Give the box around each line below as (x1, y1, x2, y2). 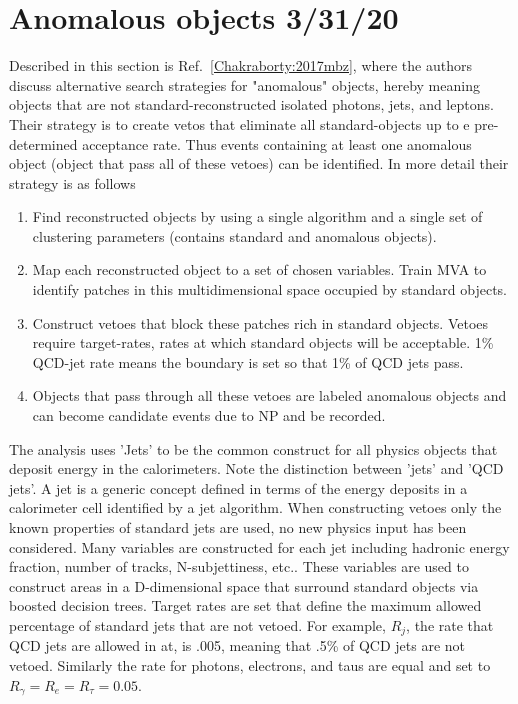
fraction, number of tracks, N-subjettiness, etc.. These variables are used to (9, 556, 469, 577)
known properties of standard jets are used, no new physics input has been (9, 517, 467, 537)
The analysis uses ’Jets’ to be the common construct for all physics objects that (9, 438, 498, 459)
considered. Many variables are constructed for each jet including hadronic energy (9, 536, 510, 557)
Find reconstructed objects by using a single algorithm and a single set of (32, 206, 483, 227)
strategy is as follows (9, 172, 136, 193)
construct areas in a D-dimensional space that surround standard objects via (9, 575, 479, 596)
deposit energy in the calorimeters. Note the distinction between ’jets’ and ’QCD (9, 458, 504, 479)
